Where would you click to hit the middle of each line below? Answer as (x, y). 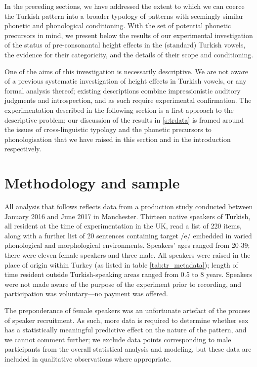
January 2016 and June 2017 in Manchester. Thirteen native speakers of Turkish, (128, 216)
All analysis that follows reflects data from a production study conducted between (129, 206)
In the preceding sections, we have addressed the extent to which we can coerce (125, 6)
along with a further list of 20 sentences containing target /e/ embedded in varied (128, 235)
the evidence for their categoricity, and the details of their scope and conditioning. (129, 54)
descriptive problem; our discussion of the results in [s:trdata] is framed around (124, 119)
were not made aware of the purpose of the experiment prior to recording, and (123, 284)
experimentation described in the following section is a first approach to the (119, 110)
